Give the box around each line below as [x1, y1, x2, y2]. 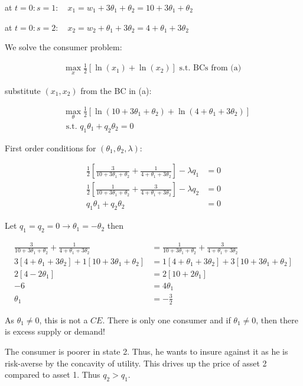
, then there [256, 313, 298, 326]
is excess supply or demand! [5, 325, 105, 338]
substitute [5, 84, 41, 96]
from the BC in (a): [80, 84, 152, 96]
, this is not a [39, 313, 88, 326]
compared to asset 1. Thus [5, 368, 100, 381]
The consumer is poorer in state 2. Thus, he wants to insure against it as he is [5, 345, 288, 357]
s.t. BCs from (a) [179, 64, 242, 73]
